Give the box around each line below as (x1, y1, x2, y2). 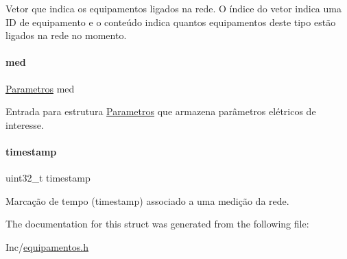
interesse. (5, 117, 44, 132)
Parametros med (5, 81, 75, 95)
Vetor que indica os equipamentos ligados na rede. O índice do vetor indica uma (5, 1, 342, 15)
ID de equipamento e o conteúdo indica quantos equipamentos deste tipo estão (5, 14, 336, 29)
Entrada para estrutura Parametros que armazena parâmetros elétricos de (5, 104, 316, 119)
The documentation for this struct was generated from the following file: (5, 217, 309, 231)
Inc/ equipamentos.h (5, 239, 89, 254)
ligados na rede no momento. (5, 28, 127, 42)
